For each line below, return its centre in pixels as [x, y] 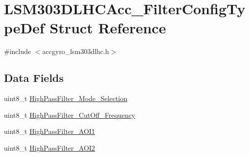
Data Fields [34, 78]
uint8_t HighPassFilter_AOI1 [50, 131]
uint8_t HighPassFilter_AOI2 [50, 147]
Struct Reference [108, 28]
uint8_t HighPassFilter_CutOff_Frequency [70, 115]
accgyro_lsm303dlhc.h [76, 51]
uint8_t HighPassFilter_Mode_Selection [66, 98]
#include [18, 51]
